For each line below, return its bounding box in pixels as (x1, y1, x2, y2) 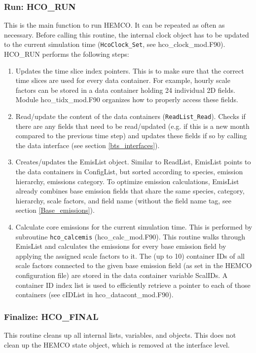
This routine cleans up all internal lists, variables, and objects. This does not (4, 330, 236, 340)
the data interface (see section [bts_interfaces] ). (15, 140, 160, 150)
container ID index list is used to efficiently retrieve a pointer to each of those (15, 279, 251, 290)
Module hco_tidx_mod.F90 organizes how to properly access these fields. (15, 94, 238, 105)
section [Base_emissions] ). (15, 205, 95, 215)
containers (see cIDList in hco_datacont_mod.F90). (15, 289, 174, 300)
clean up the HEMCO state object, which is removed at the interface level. (4, 339, 230, 350)
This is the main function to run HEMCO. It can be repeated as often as (4, 20, 225, 30)
